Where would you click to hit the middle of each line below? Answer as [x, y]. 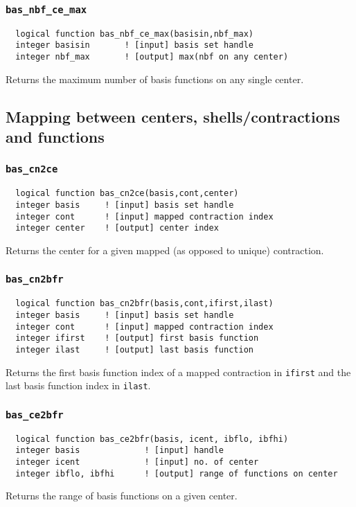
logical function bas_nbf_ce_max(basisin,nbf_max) [134, 34]
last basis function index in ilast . [78, 385]
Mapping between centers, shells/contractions [173, 116]
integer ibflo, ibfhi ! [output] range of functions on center [177, 473]
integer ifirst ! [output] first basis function [137, 338]
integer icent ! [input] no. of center [137, 462]
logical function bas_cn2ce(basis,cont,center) [127, 194]
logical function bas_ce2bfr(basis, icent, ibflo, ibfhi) [152, 439]
